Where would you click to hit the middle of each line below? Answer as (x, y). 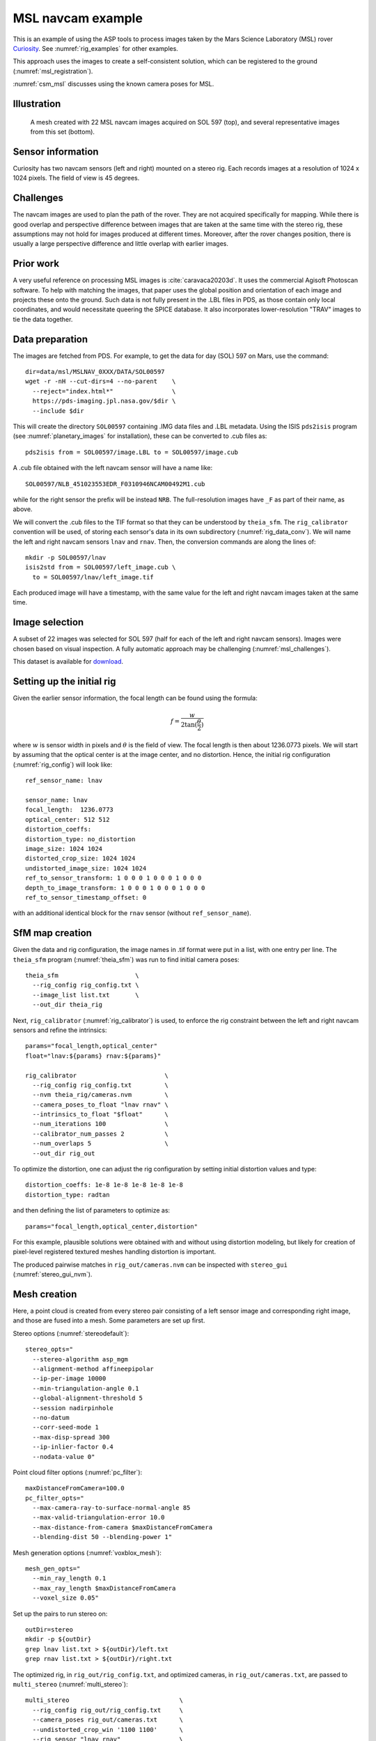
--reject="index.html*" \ (104, 391)
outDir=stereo (49, 1629)
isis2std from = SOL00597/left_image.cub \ (101, 567)
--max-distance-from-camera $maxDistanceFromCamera (122, 1527)
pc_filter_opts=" (55, 1498)
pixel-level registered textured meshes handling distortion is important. (114, 1252)
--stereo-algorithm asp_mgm (80, 1359)
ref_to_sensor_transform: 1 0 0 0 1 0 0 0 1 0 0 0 (113, 878)
